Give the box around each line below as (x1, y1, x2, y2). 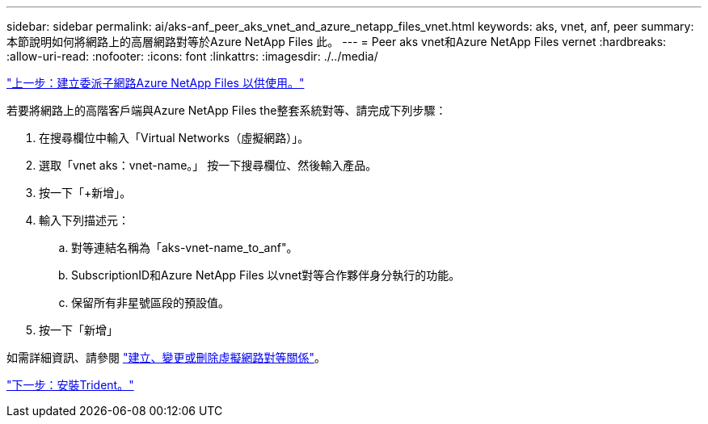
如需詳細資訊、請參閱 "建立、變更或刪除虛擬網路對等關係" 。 (6, 351, 326, 364)
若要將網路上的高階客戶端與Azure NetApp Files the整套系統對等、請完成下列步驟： (6, 103, 447, 117)
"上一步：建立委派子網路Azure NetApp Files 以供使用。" (6, 76, 305, 90)
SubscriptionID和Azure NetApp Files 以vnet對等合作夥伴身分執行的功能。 (71, 268, 461, 282)
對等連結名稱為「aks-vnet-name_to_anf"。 (71, 241, 298, 254)
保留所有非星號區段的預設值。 (71, 296, 230, 309)
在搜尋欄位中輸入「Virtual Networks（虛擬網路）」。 (39, 131, 310, 145)
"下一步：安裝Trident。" (6, 378, 134, 392)
